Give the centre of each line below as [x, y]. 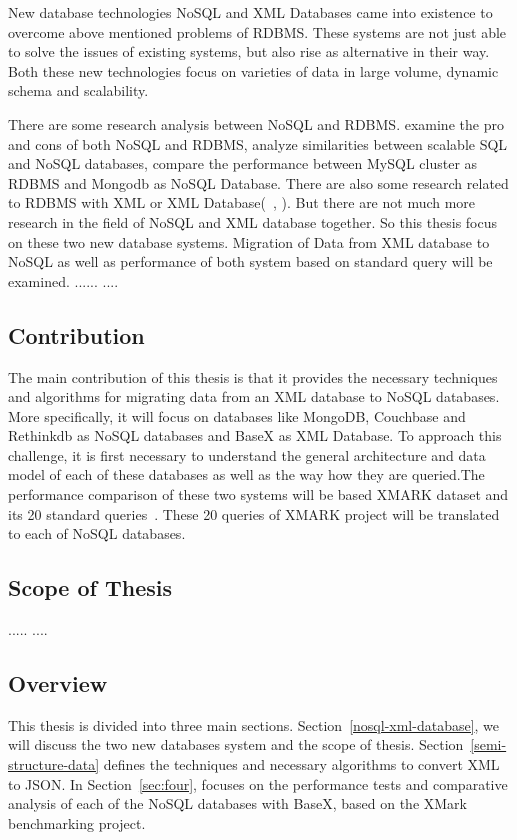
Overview [58, 683]
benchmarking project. [77, 822]
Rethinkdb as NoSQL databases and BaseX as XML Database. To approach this [255, 435]
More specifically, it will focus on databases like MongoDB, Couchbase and [237, 415]
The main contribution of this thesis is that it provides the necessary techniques [253, 376]
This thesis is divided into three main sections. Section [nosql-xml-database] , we [254, 724]
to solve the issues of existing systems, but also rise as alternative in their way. [249, 51]
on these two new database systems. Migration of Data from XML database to [249, 241]
